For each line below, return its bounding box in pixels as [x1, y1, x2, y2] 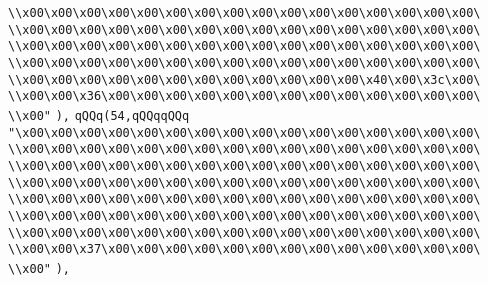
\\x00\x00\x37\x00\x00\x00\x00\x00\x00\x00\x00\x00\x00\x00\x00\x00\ [8, 242, 481, 257]
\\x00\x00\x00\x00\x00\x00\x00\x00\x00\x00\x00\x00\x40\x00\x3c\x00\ [8, 72, 481, 87]
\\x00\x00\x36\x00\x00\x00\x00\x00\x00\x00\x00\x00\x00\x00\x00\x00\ [8, 89, 481, 104]
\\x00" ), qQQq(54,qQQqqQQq [8, 108, 190, 123]
